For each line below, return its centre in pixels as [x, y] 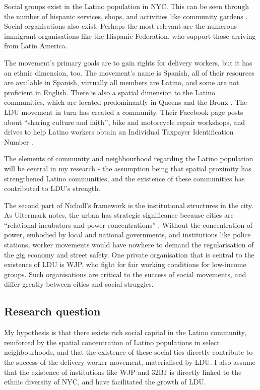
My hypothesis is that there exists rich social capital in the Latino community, [125, 332]
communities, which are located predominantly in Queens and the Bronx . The [126, 102]
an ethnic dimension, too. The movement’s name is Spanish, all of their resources [129, 72]
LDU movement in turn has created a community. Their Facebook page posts [124, 112]
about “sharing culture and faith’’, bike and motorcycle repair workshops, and [125, 122]
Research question [52, 311]
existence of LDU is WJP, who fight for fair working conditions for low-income [125, 264]
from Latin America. [36, 46]
